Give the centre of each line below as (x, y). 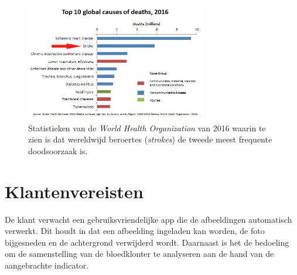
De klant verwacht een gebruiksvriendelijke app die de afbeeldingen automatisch (148, 219)
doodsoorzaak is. (58, 150)
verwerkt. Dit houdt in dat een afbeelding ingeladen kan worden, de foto (135, 231)
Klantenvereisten (74, 191)
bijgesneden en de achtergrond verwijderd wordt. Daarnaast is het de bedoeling (147, 242)
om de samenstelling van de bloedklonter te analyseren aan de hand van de (139, 254)
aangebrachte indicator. (47, 265)
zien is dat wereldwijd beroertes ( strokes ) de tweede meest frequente (150, 139)
